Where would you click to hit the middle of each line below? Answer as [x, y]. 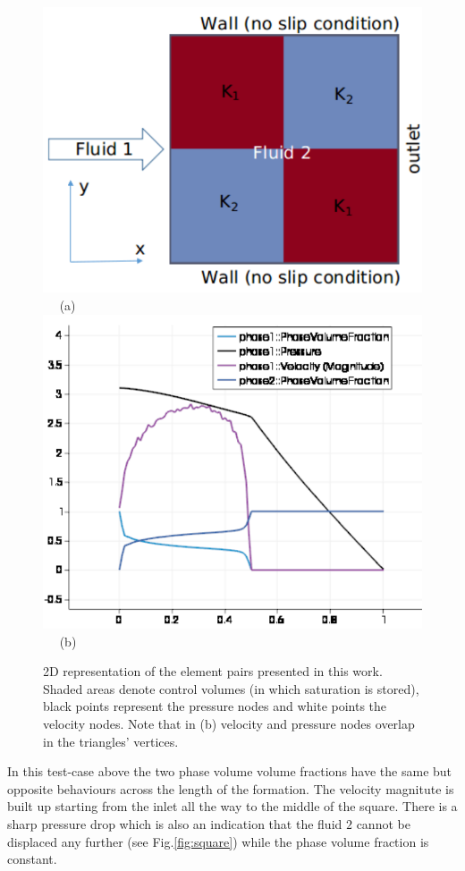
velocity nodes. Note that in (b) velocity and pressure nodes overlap [229, 724]
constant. [32, 859]
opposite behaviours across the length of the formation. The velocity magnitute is [231, 788]
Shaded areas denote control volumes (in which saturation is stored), [231, 688]
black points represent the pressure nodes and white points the [215, 706]
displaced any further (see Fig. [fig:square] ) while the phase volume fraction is [218, 841]
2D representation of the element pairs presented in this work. [213, 671]
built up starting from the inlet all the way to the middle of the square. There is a [232, 806]
